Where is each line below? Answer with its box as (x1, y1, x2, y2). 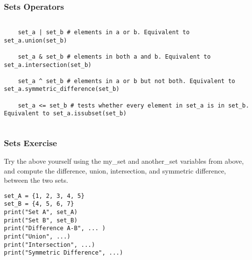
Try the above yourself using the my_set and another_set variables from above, (4, 155, 244, 166)
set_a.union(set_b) (4, 37, 67, 44)
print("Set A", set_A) (4, 209, 78, 216)
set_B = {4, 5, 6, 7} (4, 200, 74, 208)
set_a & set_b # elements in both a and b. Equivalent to (18, 53, 211, 60)
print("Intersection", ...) (4, 241, 95, 248)
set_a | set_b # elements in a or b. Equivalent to (18, 28, 190, 36)
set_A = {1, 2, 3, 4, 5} (4, 192, 85, 199)
